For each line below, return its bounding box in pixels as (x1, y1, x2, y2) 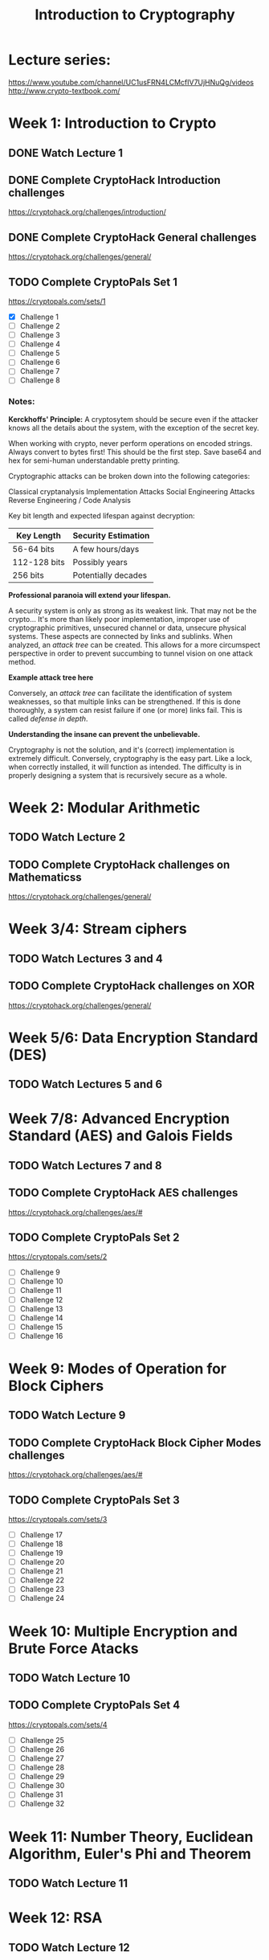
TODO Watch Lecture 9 (8, 1409, 126, 1422)
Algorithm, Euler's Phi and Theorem (8, 1844, 251, 1863)
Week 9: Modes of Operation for (8, 1360, 227, 1377)
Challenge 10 (19, 1276, 63, 1287)
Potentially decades (72, 569, 147, 580)
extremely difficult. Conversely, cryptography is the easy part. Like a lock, (8, 753, 253, 763)
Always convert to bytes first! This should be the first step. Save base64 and (8, 447, 262, 456)
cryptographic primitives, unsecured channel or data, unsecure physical (8, 623, 247, 632)
